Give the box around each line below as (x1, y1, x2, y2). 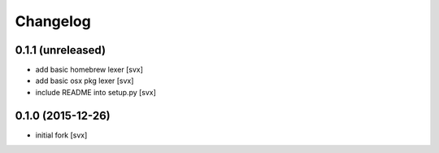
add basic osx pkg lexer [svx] (35, 76, 134, 85)
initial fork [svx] (35, 130, 88, 140)
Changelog (15, 12, 91, 30)
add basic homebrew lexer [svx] (35, 65, 144, 75)
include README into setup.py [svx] (35, 87, 156, 97)
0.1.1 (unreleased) (15, 43, 106, 57)
